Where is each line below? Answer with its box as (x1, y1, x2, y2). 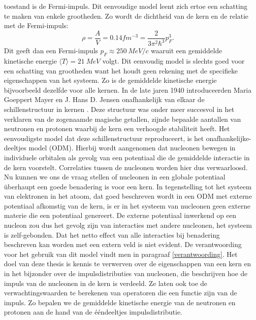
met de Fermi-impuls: (4, 20, 68, 31)
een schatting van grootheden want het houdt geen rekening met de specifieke (4, 65, 238, 75)
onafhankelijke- (206, 133, 252, 143)
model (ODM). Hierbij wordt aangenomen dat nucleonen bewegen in (29, 142, 236, 153)
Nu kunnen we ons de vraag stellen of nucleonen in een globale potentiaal (4, 172, 225, 182)
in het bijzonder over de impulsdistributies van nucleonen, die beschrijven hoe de (4, 268, 248, 279)
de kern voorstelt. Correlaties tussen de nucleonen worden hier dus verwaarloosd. (4, 162, 248, 172)
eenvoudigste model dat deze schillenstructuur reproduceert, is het (4, 133, 204, 143)
